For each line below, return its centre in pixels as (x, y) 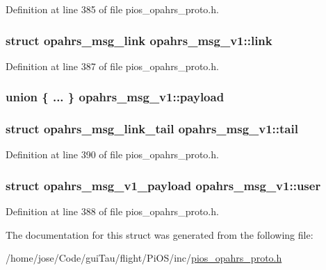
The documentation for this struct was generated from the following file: (160, 234)
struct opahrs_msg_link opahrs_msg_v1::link (139, 40)
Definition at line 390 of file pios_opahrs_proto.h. (112, 154)
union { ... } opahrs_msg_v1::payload (115, 97)
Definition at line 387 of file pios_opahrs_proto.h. (112, 66)
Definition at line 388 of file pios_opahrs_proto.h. (112, 211)
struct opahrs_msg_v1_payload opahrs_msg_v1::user (163, 185)
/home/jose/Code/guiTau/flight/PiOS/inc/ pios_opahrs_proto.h (144, 258)
